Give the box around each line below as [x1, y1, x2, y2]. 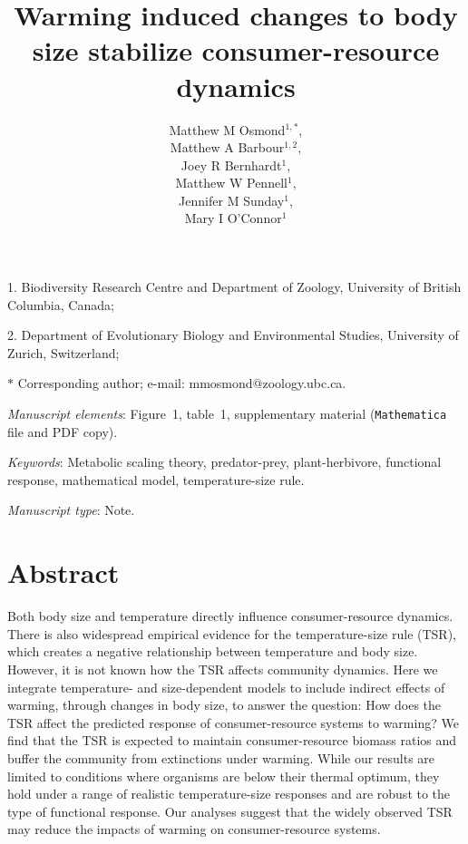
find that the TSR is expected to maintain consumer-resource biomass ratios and [7, 731, 457, 750]
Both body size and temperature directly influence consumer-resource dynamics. [7, 606, 453, 626]
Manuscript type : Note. [7, 500, 135, 519]
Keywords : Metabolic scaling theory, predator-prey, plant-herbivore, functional [7, 452, 442, 471]
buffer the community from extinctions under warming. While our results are [7, 748, 435, 767]
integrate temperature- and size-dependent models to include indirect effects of [7, 677, 445, 696]
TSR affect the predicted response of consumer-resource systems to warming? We [7, 713, 459, 732]
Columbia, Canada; [7, 295, 114, 314]
